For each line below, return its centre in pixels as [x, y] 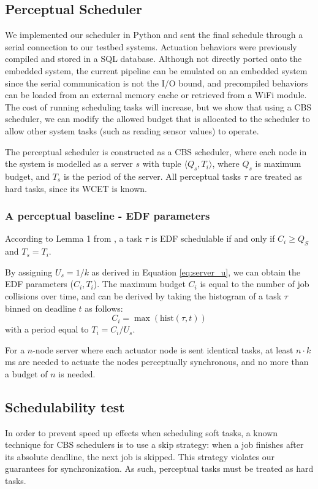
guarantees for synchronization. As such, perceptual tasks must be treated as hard [159, 468]
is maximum [278, 164]
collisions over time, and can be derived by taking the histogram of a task [143, 295]
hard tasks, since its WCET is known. [76, 188]
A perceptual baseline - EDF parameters [108, 216]
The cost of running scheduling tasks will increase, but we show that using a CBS [158, 106]
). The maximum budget [139, 284]
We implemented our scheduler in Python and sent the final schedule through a [154, 35]
